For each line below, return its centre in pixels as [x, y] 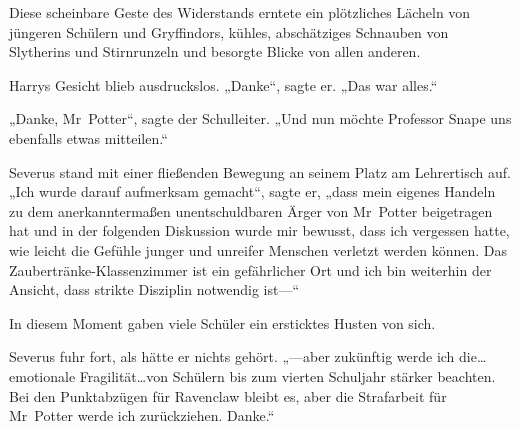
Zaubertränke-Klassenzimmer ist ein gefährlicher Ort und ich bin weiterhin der [250, 269]
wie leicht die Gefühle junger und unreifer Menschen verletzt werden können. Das [258, 249]
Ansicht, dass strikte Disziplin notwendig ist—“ [154, 289]
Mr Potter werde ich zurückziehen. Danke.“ [142, 415]
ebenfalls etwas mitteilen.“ [88, 137]
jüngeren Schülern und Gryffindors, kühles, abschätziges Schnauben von [229, 31]
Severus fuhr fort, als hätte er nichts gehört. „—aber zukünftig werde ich [232, 356]
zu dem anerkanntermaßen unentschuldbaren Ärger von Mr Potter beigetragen [251, 210]
